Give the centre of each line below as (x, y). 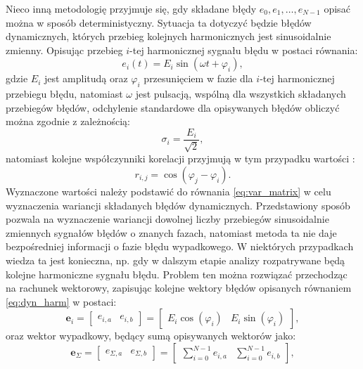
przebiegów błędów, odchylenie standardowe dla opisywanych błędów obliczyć (173, 107)
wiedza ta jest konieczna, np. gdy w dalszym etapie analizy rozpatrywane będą (176, 260)
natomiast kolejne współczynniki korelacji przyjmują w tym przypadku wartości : (180, 158)
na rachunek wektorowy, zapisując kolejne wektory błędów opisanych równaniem (179, 288)
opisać (337, 8)
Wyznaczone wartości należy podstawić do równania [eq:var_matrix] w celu (168, 191)
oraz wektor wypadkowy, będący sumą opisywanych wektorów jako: (151, 336)
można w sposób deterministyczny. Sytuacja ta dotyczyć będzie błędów (159, 22)
